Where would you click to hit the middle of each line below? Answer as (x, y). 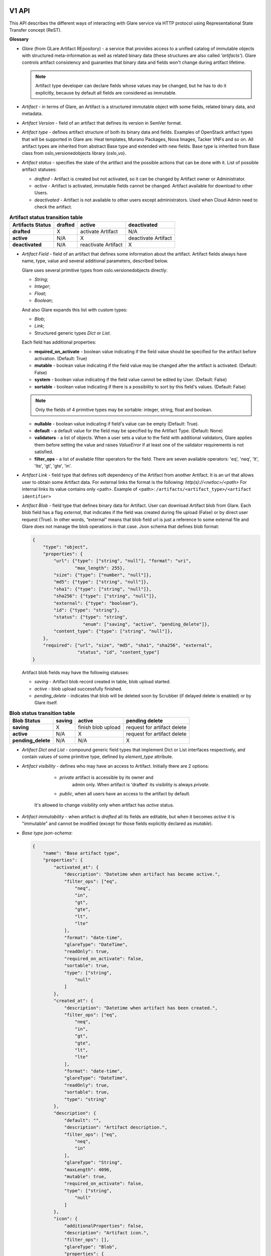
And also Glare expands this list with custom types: (75, 309)
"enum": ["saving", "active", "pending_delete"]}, (146, 624)
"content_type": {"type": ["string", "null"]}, (113, 631)
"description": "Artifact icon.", (106, 1233)
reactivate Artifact (102, 245)
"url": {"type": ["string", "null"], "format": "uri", (122, 561)
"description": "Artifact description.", (116, 1127)
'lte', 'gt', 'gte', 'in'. (53, 466)
